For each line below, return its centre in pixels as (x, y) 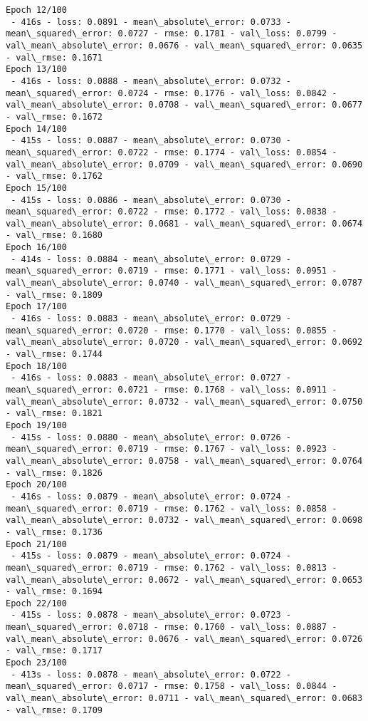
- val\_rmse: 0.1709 (54, 710)
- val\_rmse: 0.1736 (54, 532)
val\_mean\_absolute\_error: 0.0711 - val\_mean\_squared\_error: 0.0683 (184, 699)
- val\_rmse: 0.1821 (54, 414)
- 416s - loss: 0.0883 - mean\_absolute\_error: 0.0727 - (151, 378)
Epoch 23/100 (36, 663)
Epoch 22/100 (36, 603)
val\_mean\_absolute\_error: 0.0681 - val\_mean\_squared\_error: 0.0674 (184, 223)
